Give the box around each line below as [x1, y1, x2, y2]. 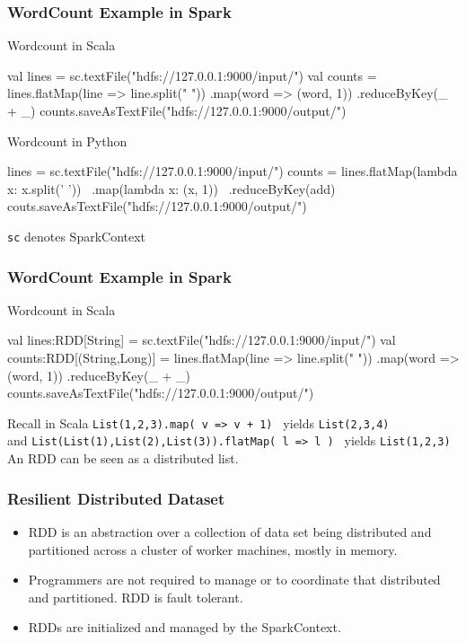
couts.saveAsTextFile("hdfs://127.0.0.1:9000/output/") [7, 197, 307, 215]
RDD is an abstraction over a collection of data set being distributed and [28, 522, 432, 541]
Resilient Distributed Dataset [7, 487, 225, 509]
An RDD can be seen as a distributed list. [7, 449, 239, 468]
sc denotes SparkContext [7, 226, 146, 245]
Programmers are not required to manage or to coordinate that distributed [28, 570, 441, 589]
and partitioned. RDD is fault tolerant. [28, 587, 243, 606]
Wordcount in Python [7, 131, 127, 150]
